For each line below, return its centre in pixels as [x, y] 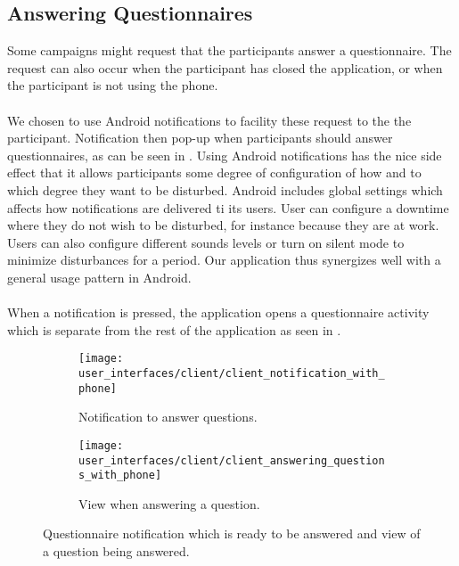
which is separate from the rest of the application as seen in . [174, 329]
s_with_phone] [120, 476]
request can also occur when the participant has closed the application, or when [225, 67]
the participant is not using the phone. [113, 85]
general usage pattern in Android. [99, 277]
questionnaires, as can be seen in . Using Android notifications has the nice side [225, 155]
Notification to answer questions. [168, 417]
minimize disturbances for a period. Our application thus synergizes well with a [224, 260]
